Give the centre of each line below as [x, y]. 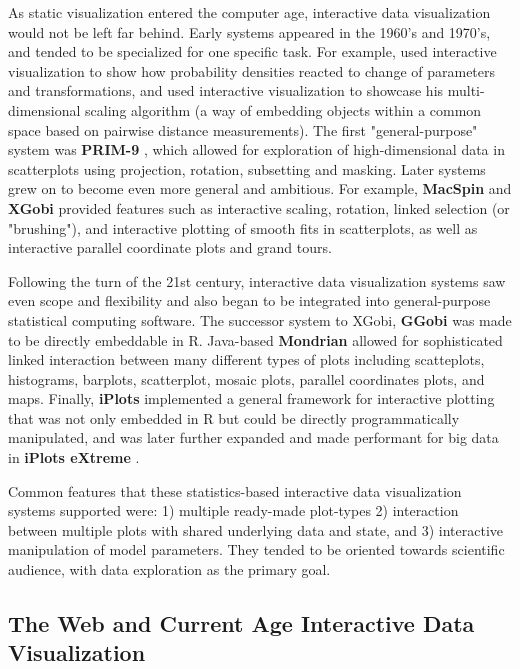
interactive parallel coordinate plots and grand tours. [170, 247]
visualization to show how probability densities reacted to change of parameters [252, 70]
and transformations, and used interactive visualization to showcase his [226, 90]
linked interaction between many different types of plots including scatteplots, [246, 359]
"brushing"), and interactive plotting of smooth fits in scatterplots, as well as [243, 227]
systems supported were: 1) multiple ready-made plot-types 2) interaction [233, 510]
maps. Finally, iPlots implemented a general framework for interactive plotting [251, 398]
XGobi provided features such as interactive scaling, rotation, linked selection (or [259, 207]
